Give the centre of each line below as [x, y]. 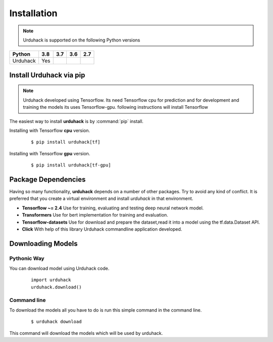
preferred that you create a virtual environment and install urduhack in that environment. [101, 199]
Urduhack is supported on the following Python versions [82, 40]
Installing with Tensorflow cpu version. [50, 130]
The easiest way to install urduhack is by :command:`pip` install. [76, 121]
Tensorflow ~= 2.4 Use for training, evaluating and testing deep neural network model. [113, 208]
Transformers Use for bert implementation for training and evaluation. [95, 215]
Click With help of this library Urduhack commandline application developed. [102, 229]
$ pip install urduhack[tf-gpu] [71, 165]
